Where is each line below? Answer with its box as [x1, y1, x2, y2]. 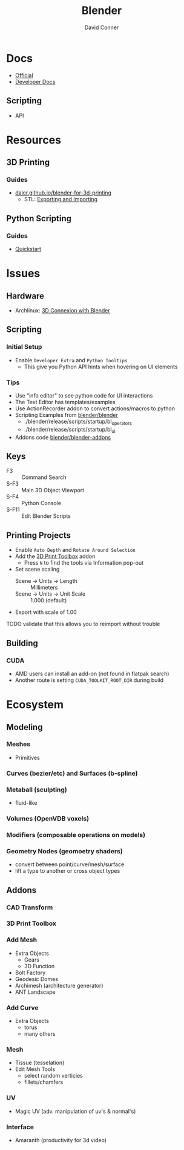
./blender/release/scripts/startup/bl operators [24, 418, 132, 426]
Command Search [21, 473, 67, 481]
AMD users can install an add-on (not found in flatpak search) [15, 670, 169, 677]
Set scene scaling [15, 566, 60, 573]
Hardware [6, 291, 44, 301]
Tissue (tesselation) [15, 1059, 65, 1067]
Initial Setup [6, 343, 42, 351]
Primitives [15, 754, 41, 761]
